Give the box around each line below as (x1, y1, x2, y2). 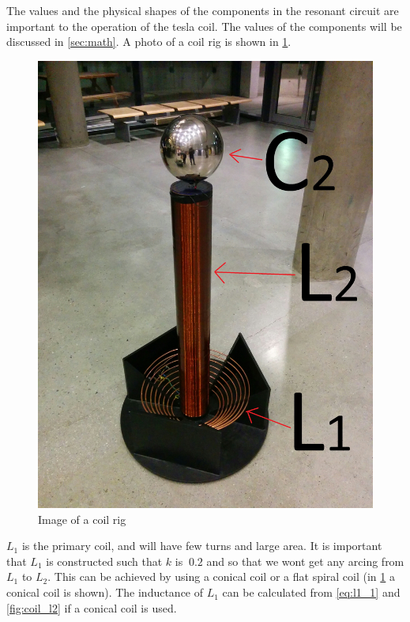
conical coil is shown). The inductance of (6, 584, 204, 601)
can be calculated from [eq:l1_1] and (222, 584, 401, 601)
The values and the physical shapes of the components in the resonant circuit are (6, 2, 399, 18)
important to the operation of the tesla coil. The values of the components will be (6, 17, 402, 34)
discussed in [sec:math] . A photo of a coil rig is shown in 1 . (6, 33, 292, 50)
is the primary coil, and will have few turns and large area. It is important (21, 537, 382, 554)
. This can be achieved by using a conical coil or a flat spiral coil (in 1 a (47, 568, 395, 585)
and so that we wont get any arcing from (206, 552, 404, 569)
